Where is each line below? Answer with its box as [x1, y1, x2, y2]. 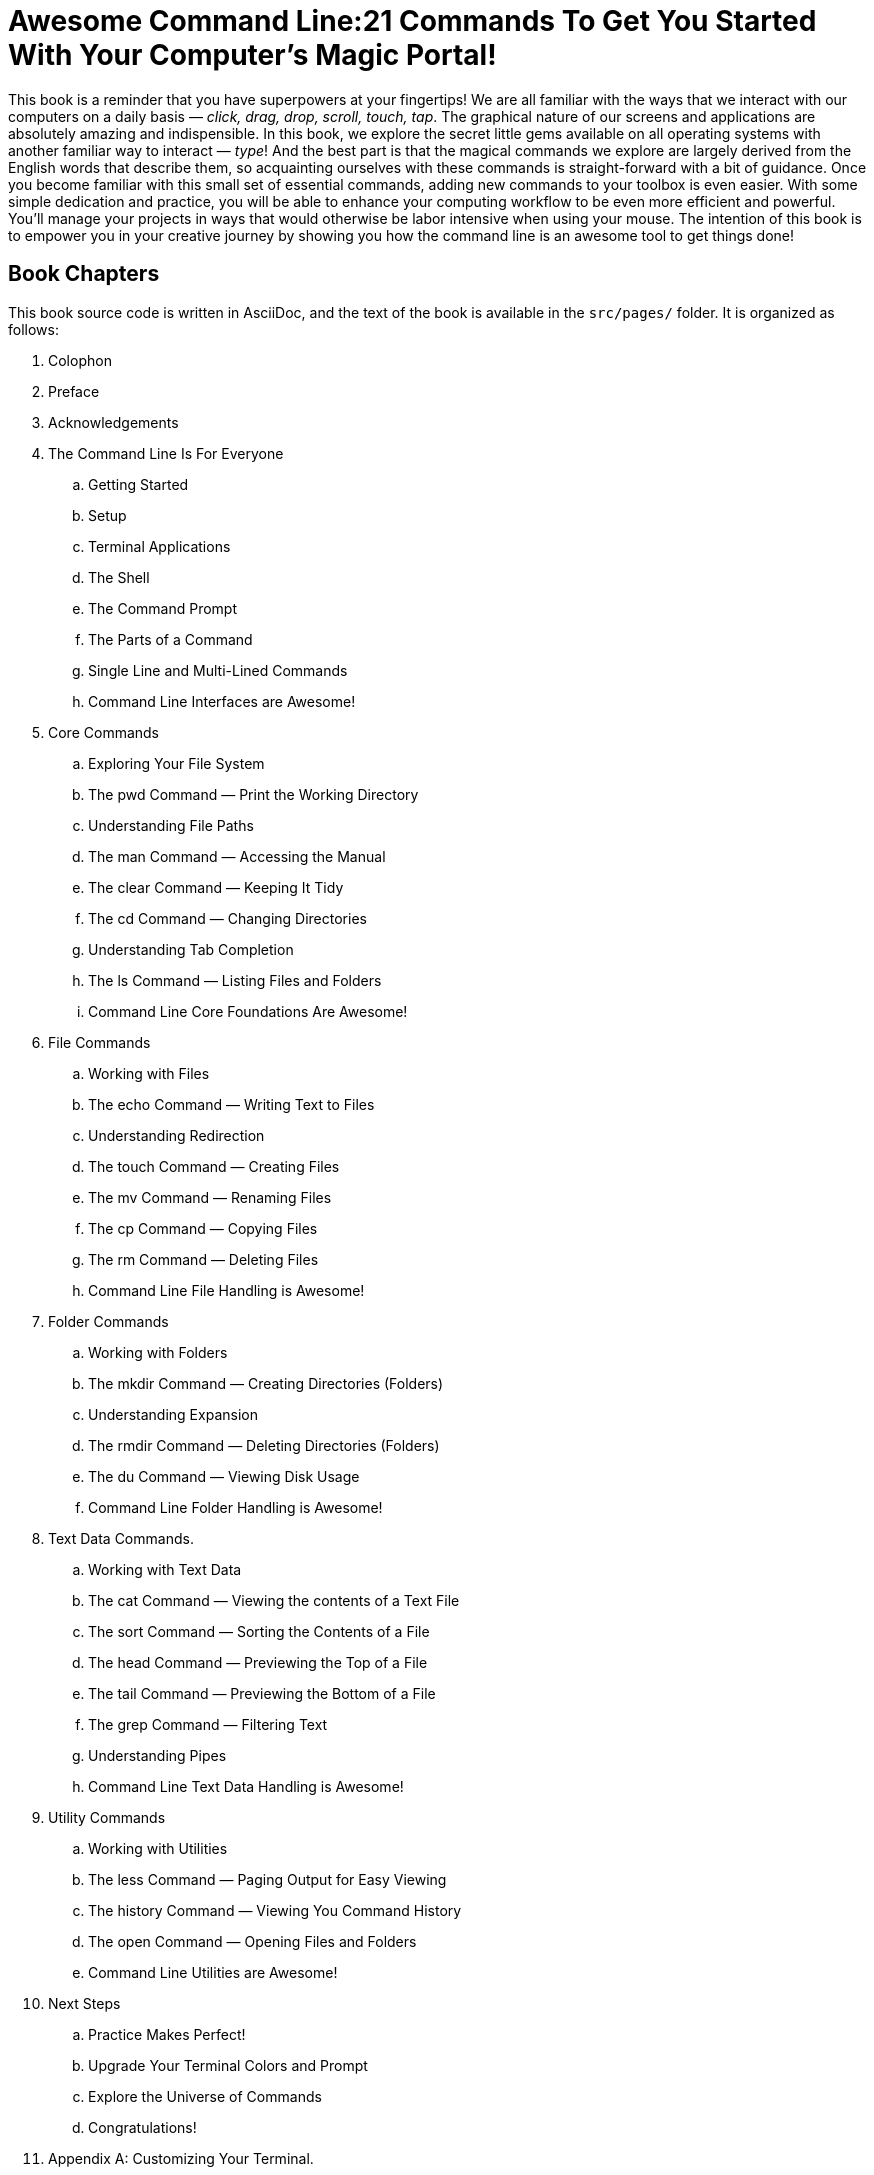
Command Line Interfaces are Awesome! [88, 692, 356, 710]
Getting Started [88, 475, 189, 493]
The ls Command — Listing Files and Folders [88, 971, 382, 989]
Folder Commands [48, 1312, 169, 1330]
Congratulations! [88, 2118, 197, 2136]
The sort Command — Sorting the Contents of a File [88, 1622, 430, 1640]
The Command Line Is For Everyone [48, 444, 284, 462]
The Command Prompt [88, 599, 237, 617]
